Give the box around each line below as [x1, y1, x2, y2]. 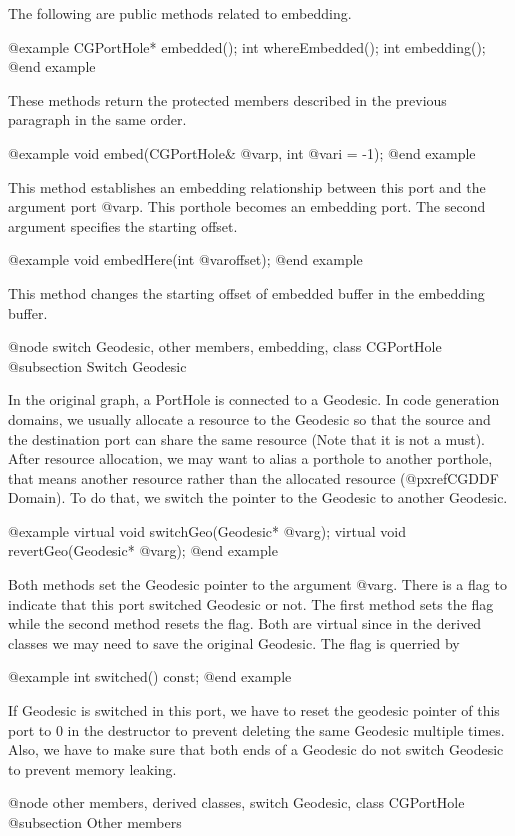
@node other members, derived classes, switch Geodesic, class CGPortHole [8, 792, 465, 813]
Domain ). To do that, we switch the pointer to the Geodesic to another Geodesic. [8, 487, 508, 508]
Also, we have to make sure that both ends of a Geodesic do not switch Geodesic [8, 739, 504, 760]
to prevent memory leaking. [8, 758, 177, 779]
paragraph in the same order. [8, 109, 187, 130]
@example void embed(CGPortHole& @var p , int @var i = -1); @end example [8, 142, 476, 163]
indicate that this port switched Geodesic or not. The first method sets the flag [8, 593, 494, 614]
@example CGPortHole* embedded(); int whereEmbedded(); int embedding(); [8, 36, 486, 57]
